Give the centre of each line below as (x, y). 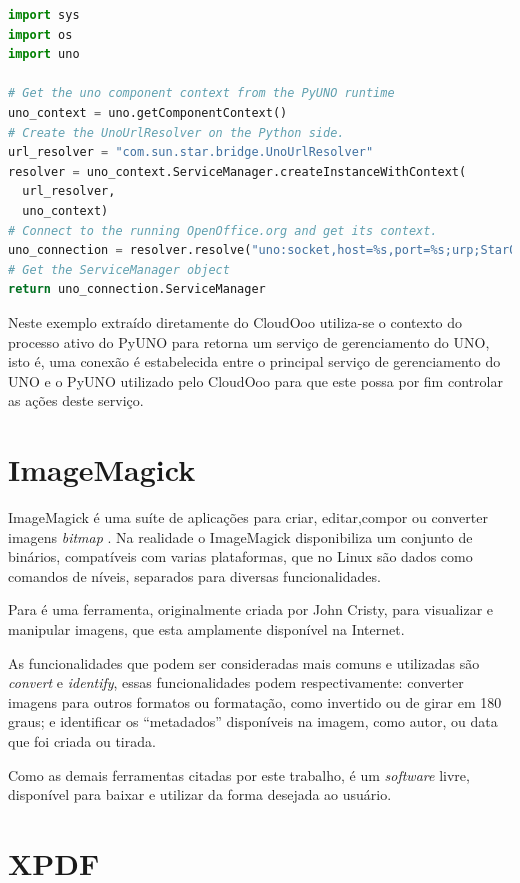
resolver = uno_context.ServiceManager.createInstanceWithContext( (237, 171)
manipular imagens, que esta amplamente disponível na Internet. (206, 628)
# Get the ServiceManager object (119, 269)
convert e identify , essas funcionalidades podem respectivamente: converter (236, 682)
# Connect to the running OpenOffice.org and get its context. (223, 230)
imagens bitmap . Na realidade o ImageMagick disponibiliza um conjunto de (240, 536)
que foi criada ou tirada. (82, 740)
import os (40, 34)
